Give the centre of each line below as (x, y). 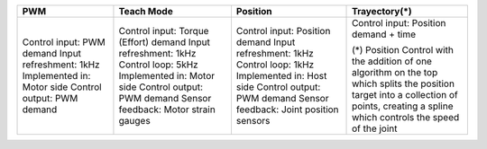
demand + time (384, 34)
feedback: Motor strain (167, 110)
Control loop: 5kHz (158, 65)
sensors (253, 121)
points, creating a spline (403, 106)
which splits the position (404, 83)
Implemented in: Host (281, 76)
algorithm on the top (395, 72)
